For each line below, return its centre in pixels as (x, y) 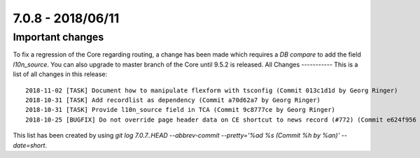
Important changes (58, 37)
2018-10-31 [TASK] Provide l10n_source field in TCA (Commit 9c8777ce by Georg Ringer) (181, 110)
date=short (29, 145)
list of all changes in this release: (60, 74)
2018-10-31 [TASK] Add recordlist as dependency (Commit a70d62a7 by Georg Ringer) (173, 100)
